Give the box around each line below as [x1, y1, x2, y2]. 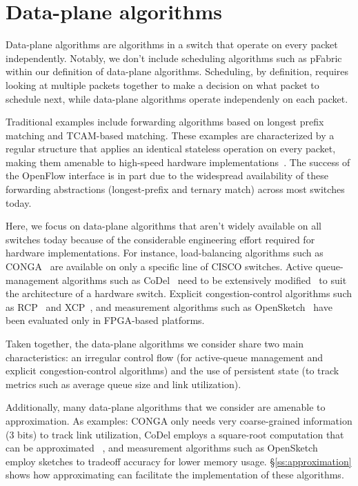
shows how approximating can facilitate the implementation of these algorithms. [6, 467, 344, 482]
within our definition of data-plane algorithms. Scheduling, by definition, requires [6, 64, 349, 79]
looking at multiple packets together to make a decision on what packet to [6, 77, 319, 92]
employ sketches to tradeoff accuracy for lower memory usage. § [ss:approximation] [6, 454, 352, 468]
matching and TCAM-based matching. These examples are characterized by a [6, 128, 335, 142]
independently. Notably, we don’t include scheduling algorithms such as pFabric [6, 50, 342, 65]
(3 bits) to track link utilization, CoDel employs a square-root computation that [6, 427, 344, 441]
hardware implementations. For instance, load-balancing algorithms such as [6, 245, 324, 260]
